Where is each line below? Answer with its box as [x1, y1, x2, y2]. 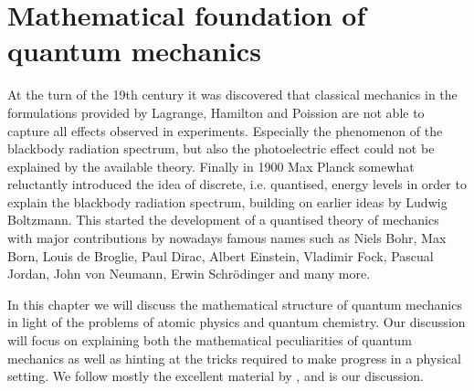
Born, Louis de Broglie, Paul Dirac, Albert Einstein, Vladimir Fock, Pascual [7, 246, 434, 265]
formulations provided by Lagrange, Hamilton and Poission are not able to [7, 102, 425, 122]
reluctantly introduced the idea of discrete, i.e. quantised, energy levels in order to [7, 174, 467, 194]
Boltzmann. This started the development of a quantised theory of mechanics [7, 210, 439, 229]
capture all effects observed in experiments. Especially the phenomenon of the [7, 121, 443, 140]
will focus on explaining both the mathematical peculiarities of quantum [7, 331, 412, 350]
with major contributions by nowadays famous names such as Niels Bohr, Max [7, 228, 447, 248]
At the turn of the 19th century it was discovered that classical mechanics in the [7, 85, 458, 104]
